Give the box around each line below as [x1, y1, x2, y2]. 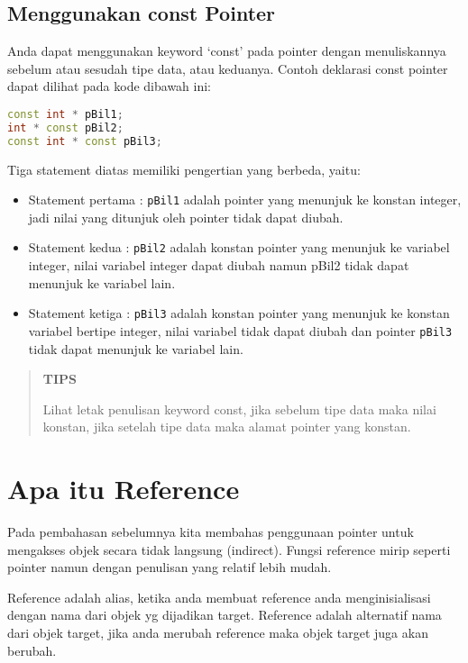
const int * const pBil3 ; [7, 134, 162, 148]
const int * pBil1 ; [7, 107, 124, 121]
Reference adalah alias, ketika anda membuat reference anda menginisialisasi [7, 587, 431, 606]
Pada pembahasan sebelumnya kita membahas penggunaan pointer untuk [7, 522, 414, 541]
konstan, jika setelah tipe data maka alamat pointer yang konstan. [42, 417, 411, 436]
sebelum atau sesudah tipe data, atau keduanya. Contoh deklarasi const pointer [7, 59, 448, 77]
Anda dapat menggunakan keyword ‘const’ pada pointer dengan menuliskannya [7, 41, 446, 60]
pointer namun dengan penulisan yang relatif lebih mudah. [7, 558, 332, 577]
